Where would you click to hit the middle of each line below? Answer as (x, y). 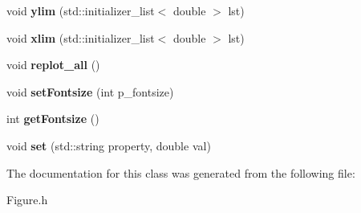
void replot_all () (53, 65)
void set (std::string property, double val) (109, 145)
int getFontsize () (53, 119)
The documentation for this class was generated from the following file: (181, 172)
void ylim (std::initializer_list (81, 10)
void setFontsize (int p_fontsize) (90, 91)
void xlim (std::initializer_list (81, 37)
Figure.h (27, 200)
